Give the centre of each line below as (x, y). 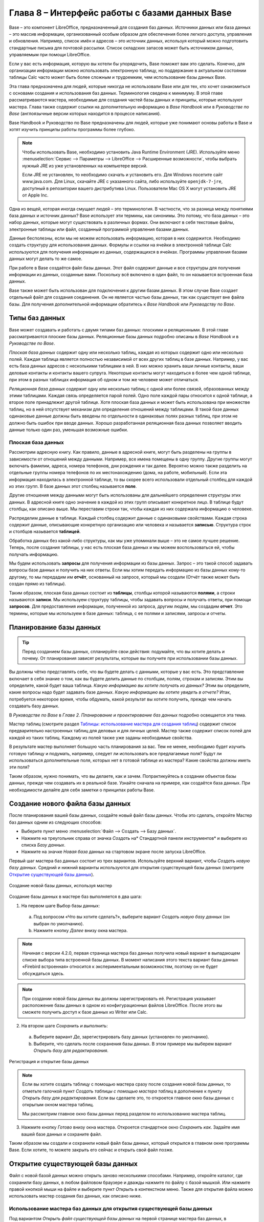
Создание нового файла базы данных (70, 804)
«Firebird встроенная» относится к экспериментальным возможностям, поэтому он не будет (120, 967)
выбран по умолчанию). (59, 923)
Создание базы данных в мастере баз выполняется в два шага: (75, 896)
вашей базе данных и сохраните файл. (62, 1134)
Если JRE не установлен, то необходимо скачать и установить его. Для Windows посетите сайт (122, 175)
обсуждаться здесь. (43, 973)
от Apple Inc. (35, 195)
